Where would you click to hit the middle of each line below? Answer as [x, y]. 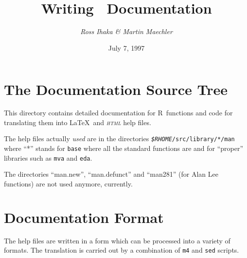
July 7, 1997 [126, 47]
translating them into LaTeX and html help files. [78, 122]
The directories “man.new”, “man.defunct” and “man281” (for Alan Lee [111, 174]
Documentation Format [84, 217]
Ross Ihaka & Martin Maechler [126, 31]
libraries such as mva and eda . [48, 157]
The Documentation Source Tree [116, 89]
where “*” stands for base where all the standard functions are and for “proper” [124, 148]
